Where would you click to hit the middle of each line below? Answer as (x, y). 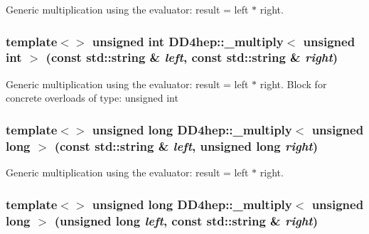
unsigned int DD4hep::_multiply (188, 41)
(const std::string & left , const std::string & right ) (192, 57)
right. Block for (293, 84)
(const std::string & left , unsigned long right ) (186, 145)
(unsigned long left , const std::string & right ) (186, 220)
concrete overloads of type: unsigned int (92, 98)
